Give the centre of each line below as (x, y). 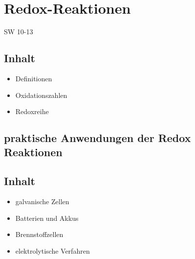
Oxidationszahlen (41, 95)
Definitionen (34, 78)
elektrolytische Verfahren (53, 250)
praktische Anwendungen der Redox (97, 138)
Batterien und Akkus (47, 218)
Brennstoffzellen (39, 234)
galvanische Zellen (42, 201)
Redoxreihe (32, 111)
